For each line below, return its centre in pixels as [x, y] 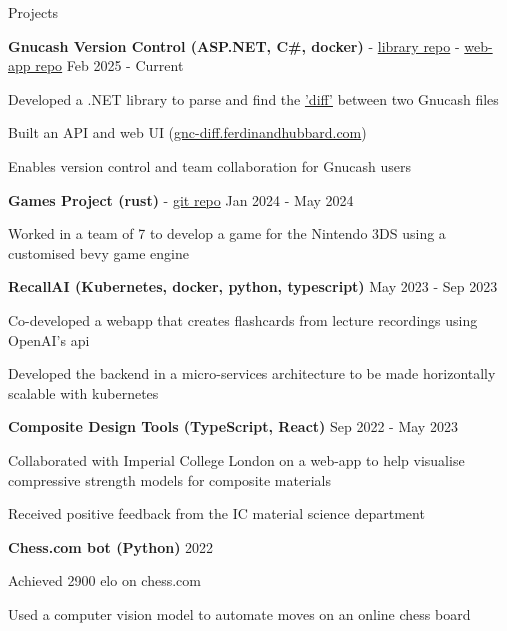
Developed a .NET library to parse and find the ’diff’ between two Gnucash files [253, 98]
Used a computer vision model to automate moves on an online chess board [239, 613]
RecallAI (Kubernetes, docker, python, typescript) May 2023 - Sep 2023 [253, 286]
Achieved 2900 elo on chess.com [104, 580]
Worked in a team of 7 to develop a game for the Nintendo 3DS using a [227, 233]
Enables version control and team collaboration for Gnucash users [210, 165]
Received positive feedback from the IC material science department [216, 513]
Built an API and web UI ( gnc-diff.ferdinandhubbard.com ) [187, 132]
